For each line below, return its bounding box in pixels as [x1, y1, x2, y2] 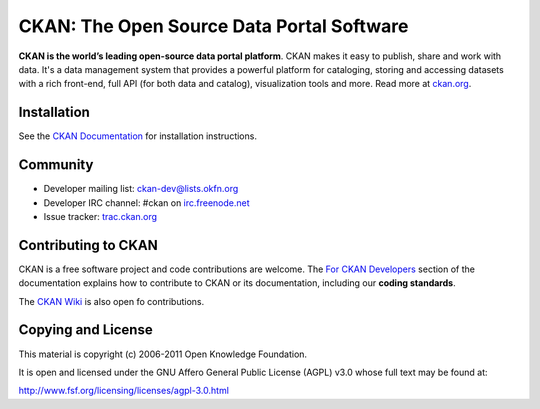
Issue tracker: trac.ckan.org [43, 210, 158, 222]
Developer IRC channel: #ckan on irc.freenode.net [43, 196, 250, 209]
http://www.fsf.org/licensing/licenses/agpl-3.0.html [18, 385, 230, 397]
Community [18, 156, 94, 174]
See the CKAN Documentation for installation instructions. [18, 130, 257, 142]
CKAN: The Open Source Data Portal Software [18, 15, 409, 37]
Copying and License [18, 321, 154, 339]
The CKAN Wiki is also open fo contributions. [18, 295, 205, 307]
